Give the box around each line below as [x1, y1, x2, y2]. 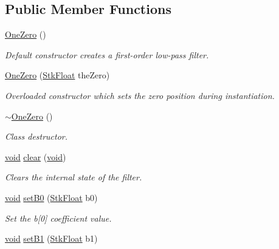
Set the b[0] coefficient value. [5, 211, 112, 224]
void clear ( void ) [5, 150, 66, 163]
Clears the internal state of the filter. [5, 171, 142, 183]
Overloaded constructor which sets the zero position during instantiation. [5, 89, 275, 101]
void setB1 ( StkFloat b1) [5, 232, 98, 245]
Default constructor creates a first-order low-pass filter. [5, 48, 209, 61]
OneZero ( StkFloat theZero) [5, 69, 110, 81]
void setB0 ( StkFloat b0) [5, 191, 98, 203]
